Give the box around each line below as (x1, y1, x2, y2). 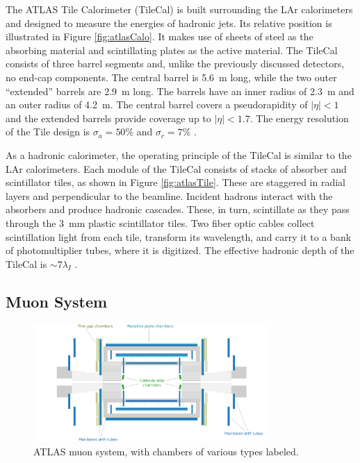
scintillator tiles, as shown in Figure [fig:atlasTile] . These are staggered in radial (6, 175, 345, 190)
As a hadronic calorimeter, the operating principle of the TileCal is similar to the (6, 147, 352, 162)
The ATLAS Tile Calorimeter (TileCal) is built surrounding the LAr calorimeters (6, 2, 353, 16)
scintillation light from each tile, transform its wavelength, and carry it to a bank (6, 229, 352, 244)
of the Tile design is (6, 124, 90, 139)
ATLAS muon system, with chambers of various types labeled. (33, 444, 299, 458)
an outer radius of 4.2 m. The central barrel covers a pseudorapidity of (6, 97, 308, 112)
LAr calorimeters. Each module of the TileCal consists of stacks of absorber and (6, 161, 347, 176)
